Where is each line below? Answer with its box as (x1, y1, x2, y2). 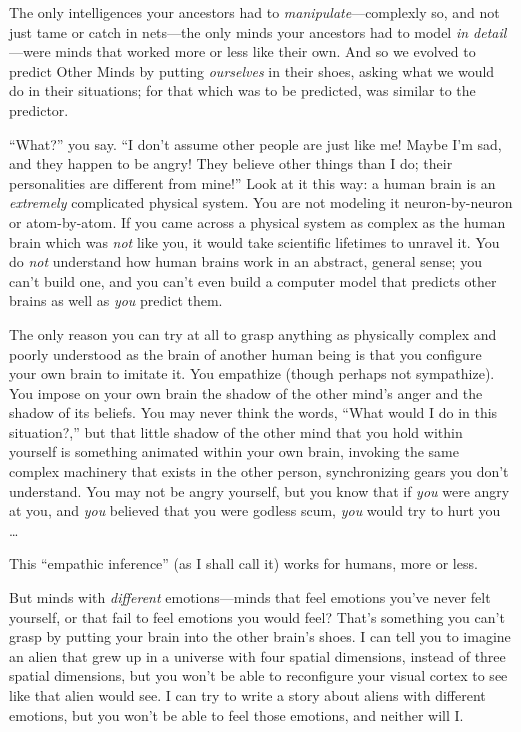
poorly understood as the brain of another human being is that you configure (9, 343, 482, 364)
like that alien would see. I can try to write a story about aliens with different (9, 685, 486, 705)
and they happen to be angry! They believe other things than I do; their (9, 153, 453, 174)
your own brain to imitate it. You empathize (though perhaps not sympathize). (9, 363, 495, 384)
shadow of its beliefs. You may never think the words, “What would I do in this (9, 402, 498, 423)
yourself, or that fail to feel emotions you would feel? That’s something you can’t (9, 606, 505, 627)
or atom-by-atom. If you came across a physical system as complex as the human (9, 211, 506, 232)
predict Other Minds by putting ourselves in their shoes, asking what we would (9, 60, 495, 81)
